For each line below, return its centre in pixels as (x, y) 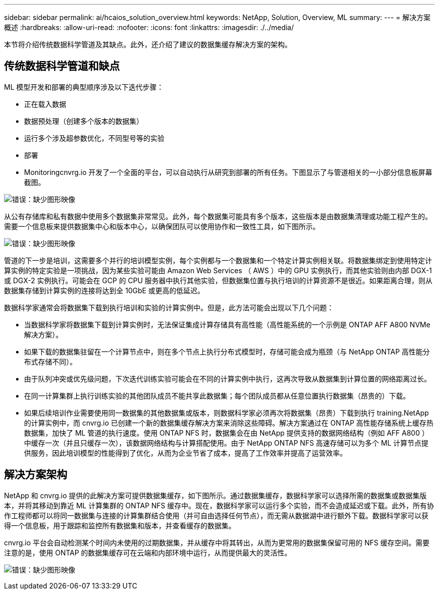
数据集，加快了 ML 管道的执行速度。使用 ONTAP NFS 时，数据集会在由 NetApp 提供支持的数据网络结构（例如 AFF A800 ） (227, 433)
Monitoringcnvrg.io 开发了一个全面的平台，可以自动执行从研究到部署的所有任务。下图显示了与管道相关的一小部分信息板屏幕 (228, 172)
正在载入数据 (45, 104)
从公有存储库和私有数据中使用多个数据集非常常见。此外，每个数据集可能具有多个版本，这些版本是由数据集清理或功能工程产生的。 (218, 216)
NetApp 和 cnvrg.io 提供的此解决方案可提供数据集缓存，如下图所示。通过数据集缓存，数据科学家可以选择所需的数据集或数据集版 (215, 495)
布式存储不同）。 (50, 361)
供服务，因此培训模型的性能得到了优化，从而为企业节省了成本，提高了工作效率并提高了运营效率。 (185, 453)
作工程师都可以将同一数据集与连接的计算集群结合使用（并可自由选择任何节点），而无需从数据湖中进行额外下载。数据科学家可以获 (216, 515)
